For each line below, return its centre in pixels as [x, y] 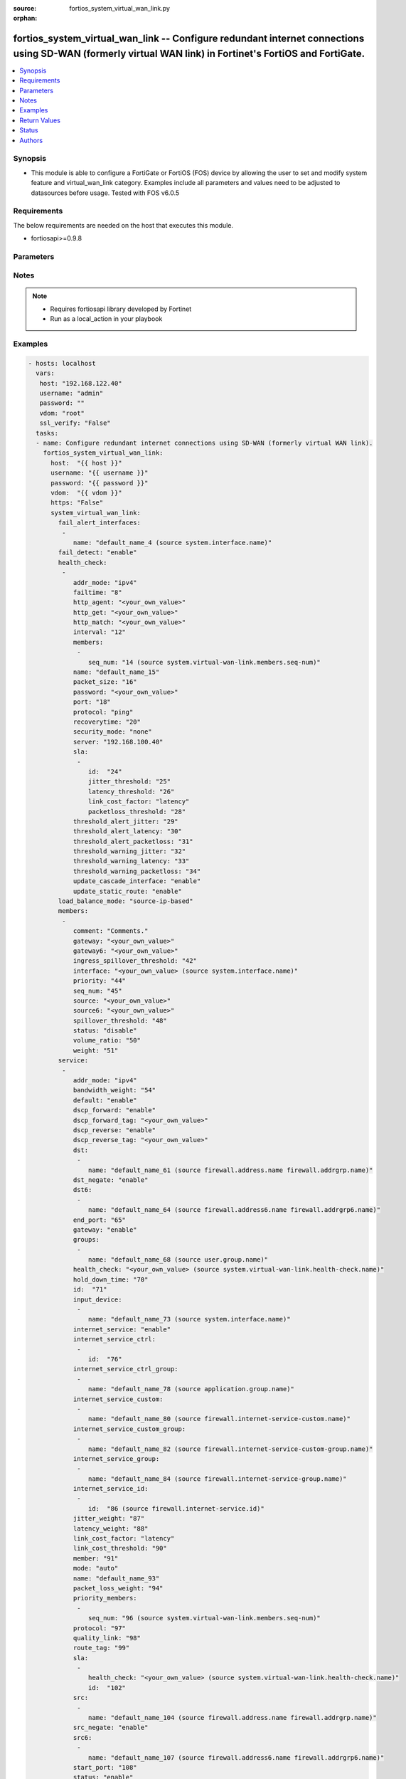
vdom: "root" [62, 413]
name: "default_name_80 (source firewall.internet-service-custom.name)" [219, 1419]
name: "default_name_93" [116, 1578]
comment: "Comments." [111, 931]
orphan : [25, 19]
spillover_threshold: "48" [120, 1020]
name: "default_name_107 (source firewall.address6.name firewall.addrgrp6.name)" [236, 1757]
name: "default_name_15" [116, 672]
